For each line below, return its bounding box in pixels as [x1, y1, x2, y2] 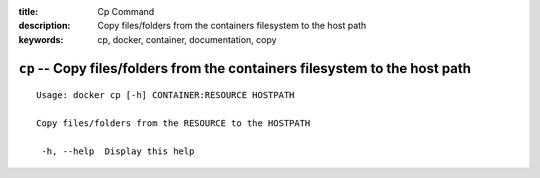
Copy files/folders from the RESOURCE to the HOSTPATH [36, 117, 311, 129]
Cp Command [97, 6, 155, 17]
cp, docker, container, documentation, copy [97, 33, 277, 45]
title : [18, 6, 39, 17]
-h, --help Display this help [41, 145, 195, 157]
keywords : [18, 33, 64, 45]
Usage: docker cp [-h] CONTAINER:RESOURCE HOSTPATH [36, 90, 295, 101]
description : [18, 20, 71, 32]
